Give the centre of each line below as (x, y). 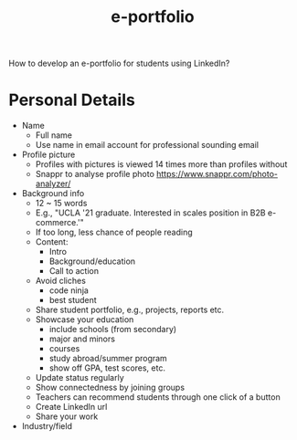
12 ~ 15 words (61, 204)
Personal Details (72, 100)
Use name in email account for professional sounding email (147, 145)
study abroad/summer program (108, 359)
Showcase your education (85, 320)
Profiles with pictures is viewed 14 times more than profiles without (161, 164)
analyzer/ (53, 183)
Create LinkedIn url (71, 407)
